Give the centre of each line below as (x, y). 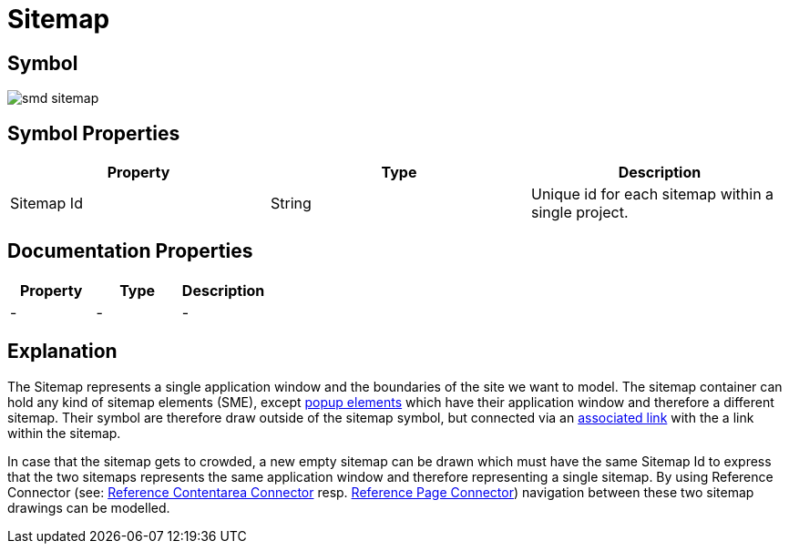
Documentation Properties (130, 251)
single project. (579, 213)
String (291, 204)
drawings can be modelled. (89, 507)
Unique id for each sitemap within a (652, 194)
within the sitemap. (64, 433)
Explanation (62, 352)
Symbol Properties (94, 133)
